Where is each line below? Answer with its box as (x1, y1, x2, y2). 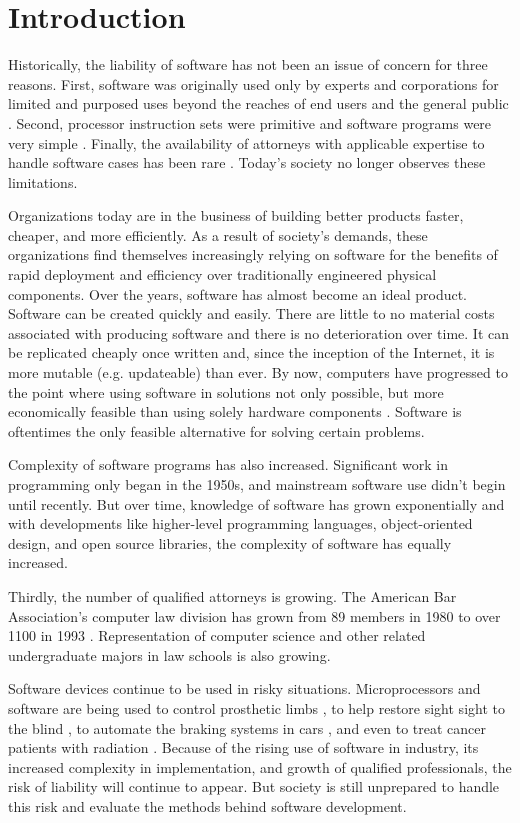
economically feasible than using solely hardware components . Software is (8, 401, 462, 422)
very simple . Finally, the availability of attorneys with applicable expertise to (8, 132, 485, 153)
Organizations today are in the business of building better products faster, (8, 205, 464, 226)
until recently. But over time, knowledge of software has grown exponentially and (8, 493, 505, 514)
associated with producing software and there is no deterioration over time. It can (8, 322, 510, 343)
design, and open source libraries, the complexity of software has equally (8, 532, 452, 553)
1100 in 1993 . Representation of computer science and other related (8, 625, 426, 646)
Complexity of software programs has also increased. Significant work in (8, 454, 449, 475)
